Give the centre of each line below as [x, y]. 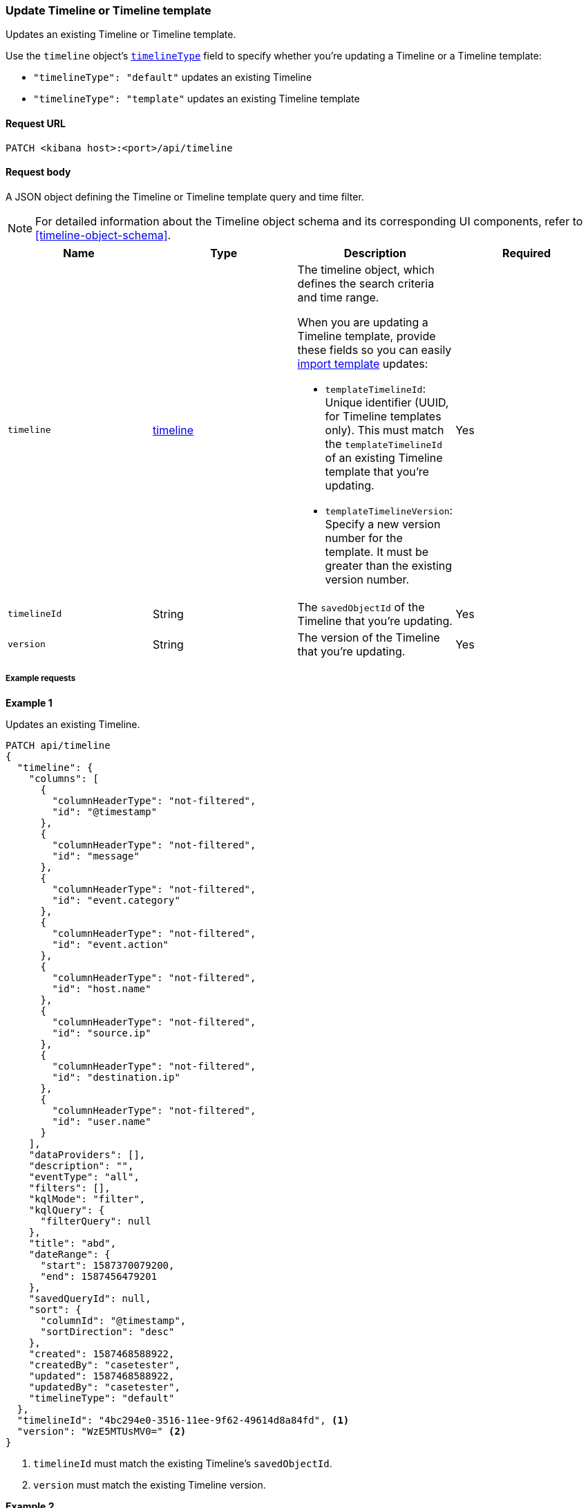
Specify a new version [383, 524]
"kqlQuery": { [67, 1210]
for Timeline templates [383, 416]
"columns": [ [64, 778]
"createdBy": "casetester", [104, 1365]
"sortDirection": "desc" [107, 1331]
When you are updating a [363, 322]
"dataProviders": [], [87, 1154]
